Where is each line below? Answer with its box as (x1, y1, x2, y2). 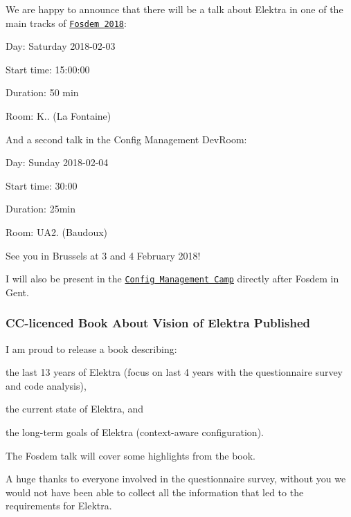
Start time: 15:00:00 (6, 62, 90, 76)
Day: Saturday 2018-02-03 (6, 39, 116, 53)
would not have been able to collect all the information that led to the (6, 484, 304, 499)
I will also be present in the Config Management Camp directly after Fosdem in (6, 271, 339, 286)
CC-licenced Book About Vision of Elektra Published (6, 314, 310, 332)
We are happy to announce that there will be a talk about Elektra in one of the (6, 2, 343, 16)
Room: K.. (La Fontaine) (6, 109, 111, 123)
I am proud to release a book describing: (6, 341, 177, 356)
